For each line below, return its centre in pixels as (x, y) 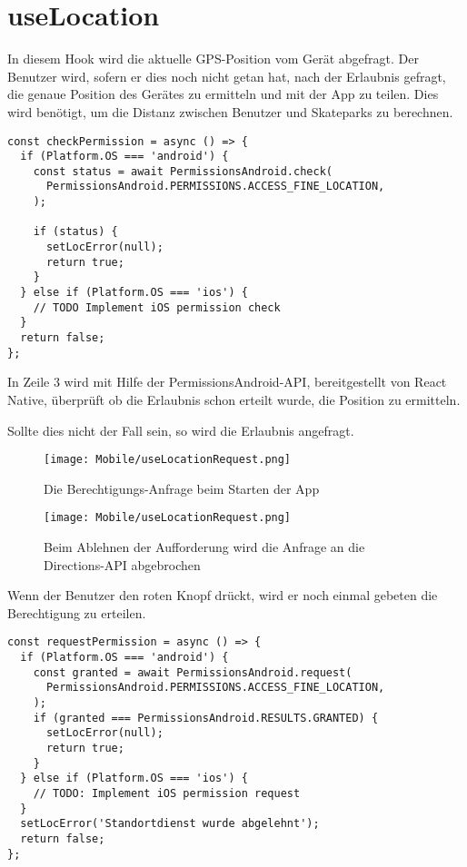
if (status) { (75, 232)
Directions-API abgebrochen (122, 564)
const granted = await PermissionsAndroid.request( (193, 672)
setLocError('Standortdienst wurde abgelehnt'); (170, 824)
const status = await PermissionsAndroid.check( (183, 171)
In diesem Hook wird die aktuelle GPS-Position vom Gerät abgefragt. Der (213, 59)
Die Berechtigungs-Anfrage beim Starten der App (182, 488)
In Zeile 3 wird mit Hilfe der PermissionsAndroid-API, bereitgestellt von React (227, 382)
